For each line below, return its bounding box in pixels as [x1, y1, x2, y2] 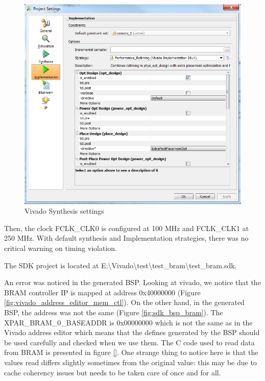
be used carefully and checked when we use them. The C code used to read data [4, 337, 255, 347]
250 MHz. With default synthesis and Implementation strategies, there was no [4, 233, 249, 243]
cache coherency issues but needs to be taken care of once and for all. [4, 367, 221, 377]
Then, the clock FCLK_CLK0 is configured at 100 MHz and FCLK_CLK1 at [4, 222, 249, 233]
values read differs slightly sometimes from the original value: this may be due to [4, 357, 257, 368]
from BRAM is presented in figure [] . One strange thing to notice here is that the [4, 347, 258, 358]
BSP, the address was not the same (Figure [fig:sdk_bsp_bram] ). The [4, 307, 223, 318]
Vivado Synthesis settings [25, 206, 104, 216]
